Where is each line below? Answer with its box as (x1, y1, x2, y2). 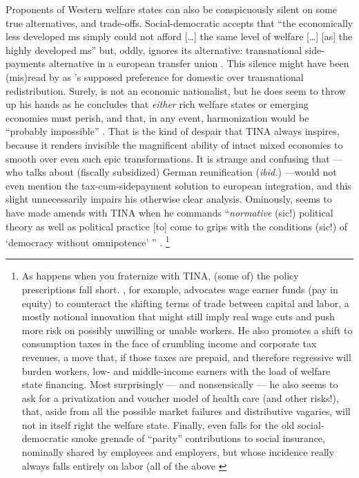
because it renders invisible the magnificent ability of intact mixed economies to (6, 137, 343, 151)
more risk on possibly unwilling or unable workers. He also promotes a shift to (21, 322, 353, 337)
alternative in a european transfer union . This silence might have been (48, 56, 349, 71)
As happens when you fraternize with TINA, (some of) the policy (21, 268, 299, 283)
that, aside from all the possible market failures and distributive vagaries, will (21, 404, 351, 419)
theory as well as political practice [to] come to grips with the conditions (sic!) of (6, 219, 348, 233)
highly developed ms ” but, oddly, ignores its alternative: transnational (6, 42, 302, 57)
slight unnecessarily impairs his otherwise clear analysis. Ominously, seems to (6, 192, 332, 206)
